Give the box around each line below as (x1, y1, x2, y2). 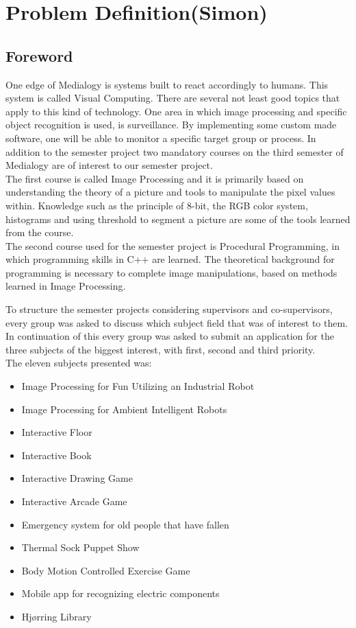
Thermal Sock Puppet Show (21, 540, 140, 555)
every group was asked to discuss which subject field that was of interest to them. (5, 315, 348, 329)
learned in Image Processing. (5, 279, 126, 293)
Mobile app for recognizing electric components (21, 586, 220, 601)
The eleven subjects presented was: (5, 356, 152, 370)
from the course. (5, 225, 74, 240)
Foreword (5, 45, 73, 66)
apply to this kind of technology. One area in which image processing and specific (5, 104, 347, 118)
